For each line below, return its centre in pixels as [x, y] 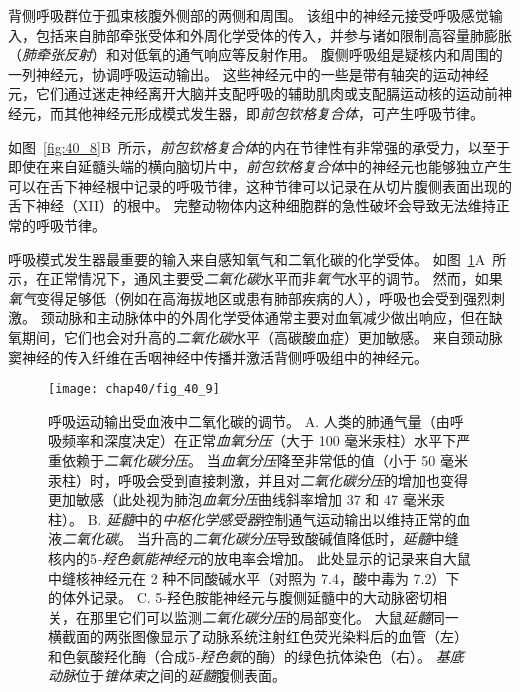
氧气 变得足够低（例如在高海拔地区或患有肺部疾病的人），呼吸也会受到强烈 [249, 297]
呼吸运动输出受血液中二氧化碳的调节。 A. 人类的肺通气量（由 [249, 420]
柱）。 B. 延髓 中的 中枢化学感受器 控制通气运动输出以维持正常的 [252, 518]
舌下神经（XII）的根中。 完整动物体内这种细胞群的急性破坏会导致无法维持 [252, 205]
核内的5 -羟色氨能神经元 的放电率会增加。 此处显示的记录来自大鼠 [259, 557]
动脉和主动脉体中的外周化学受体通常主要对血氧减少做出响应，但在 [271, 317]
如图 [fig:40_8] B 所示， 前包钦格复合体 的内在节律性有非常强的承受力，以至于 [259, 146]
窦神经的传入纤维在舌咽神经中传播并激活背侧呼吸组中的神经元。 [218, 356]
